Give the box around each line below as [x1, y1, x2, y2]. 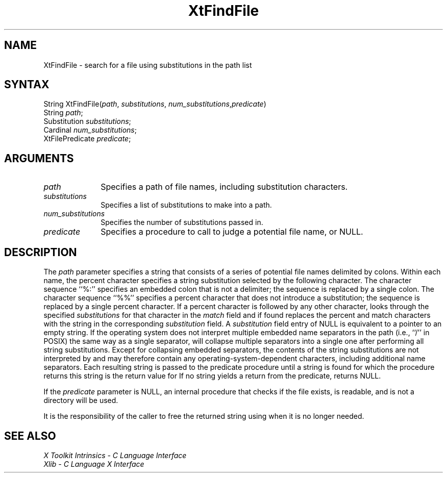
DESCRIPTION [4, 245, 77, 259]
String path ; [43, 108, 83, 117]
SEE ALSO [4, 429, 56, 442]
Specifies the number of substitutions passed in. [101, 218, 263, 227]
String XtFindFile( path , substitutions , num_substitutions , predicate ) [43, 99, 266, 109]
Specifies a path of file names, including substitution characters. [101, 182, 348, 192]
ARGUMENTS [4, 152, 74, 165]
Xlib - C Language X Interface [43, 459, 144, 468]
